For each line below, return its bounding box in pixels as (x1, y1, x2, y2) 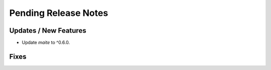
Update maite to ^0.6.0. (22, 40, 70, 46)
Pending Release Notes (9, 7, 108, 18)
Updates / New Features (9, 26, 86, 35)
